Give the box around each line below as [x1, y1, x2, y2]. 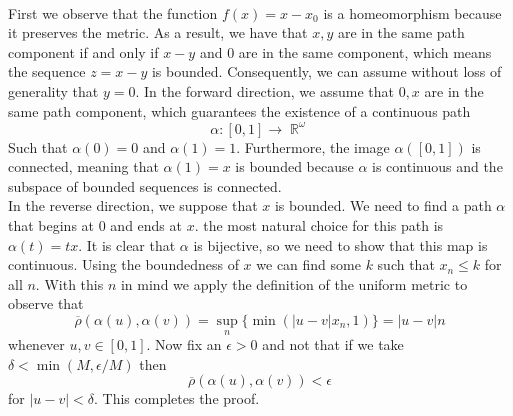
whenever [8, 334, 65, 355]
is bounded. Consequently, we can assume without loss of [151, 61, 502, 82]
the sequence [8, 61, 86, 82]
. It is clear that [78, 234, 176, 255]
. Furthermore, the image [236, 136, 390, 157]
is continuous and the [372, 156, 503, 177]
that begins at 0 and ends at [8, 215, 182, 236]
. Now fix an [146, 334, 222, 355]
